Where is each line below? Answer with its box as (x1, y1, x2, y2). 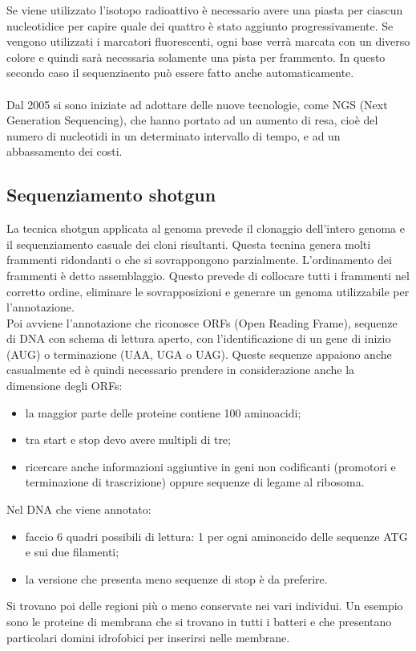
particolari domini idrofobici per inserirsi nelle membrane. (6, 629, 290, 645)
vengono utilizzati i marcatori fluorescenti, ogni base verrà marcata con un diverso (6, 33, 410, 50)
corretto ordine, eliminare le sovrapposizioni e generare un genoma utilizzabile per (6, 283, 410, 299)
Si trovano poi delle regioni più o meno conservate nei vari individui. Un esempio (6, 597, 403, 614)
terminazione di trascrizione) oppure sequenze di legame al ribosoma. (25, 474, 365, 490)
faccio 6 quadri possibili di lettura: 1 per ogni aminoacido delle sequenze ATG (25, 527, 408, 544)
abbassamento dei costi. (6, 143, 123, 160)
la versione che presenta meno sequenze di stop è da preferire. (25, 570, 328, 587)
